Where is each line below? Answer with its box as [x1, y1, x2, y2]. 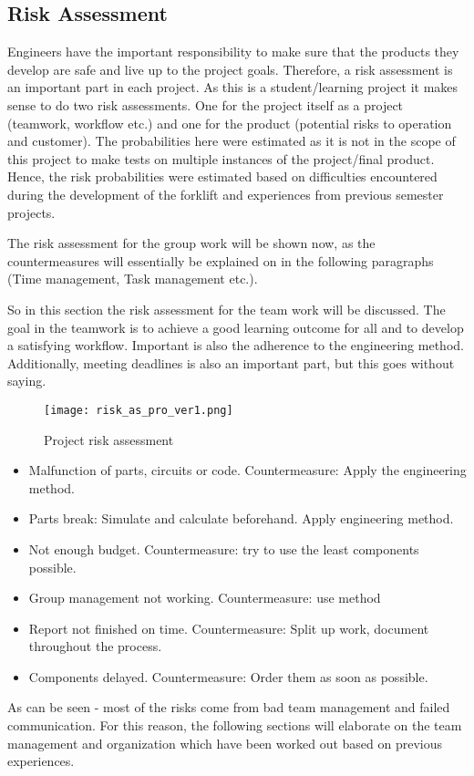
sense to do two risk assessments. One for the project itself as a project [7, 95, 404, 114]
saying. [7, 371, 46, 390]
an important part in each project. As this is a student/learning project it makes [7, 78, 459, 97]
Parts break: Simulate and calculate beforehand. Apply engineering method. [28, 509, 454, 528]
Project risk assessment [44, 429, 174, 449]
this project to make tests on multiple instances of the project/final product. [7, 149, 435, 168]
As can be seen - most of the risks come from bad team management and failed [7, 698, 450, 717]
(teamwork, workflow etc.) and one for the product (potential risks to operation [7, 113, 452, 132]
